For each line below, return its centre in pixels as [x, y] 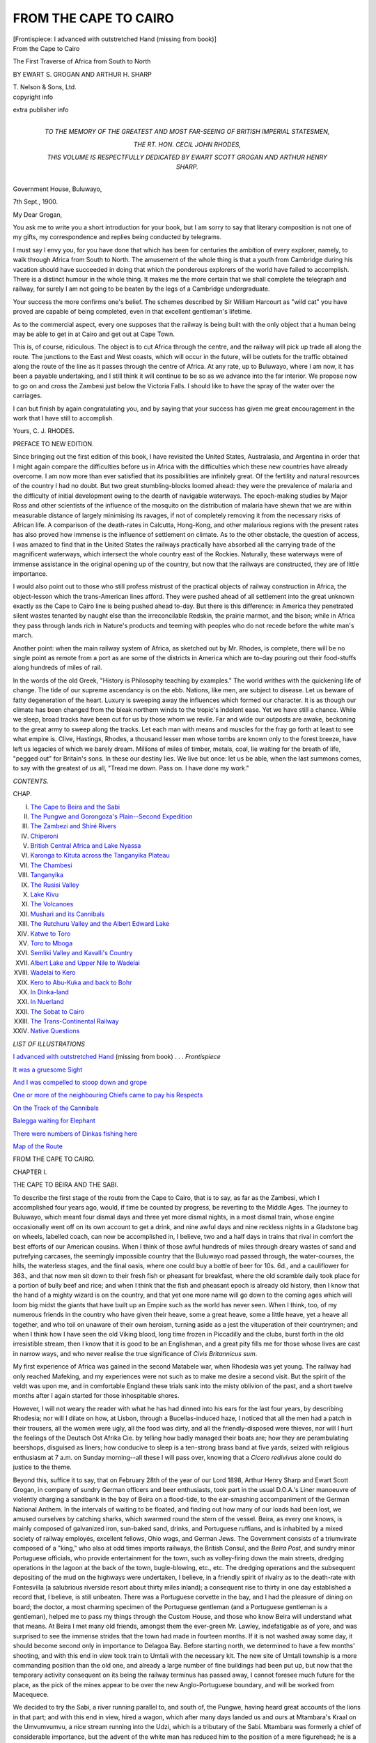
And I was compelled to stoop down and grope [80, 1082]
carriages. [28, 396]
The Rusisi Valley [55, 885]
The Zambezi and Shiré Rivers [73, 826]
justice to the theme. [42, 1467]
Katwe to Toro [50, 934]
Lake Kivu [45, 895]
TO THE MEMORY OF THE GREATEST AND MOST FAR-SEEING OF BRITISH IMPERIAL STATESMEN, [187, 132]
